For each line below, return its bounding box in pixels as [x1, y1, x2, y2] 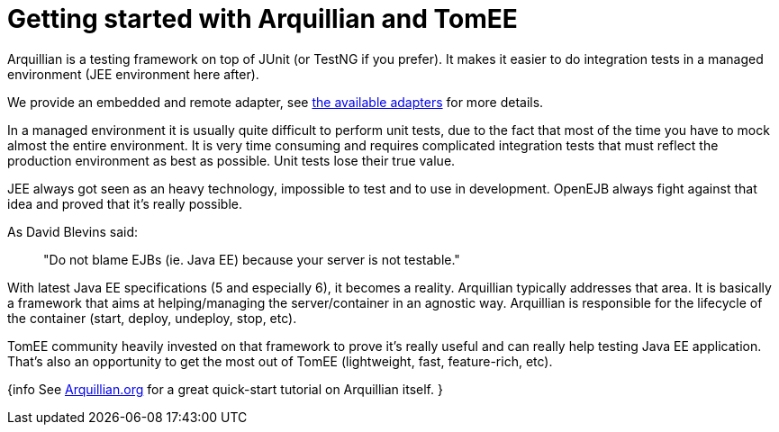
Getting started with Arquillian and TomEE [7, 4, 518, 34]
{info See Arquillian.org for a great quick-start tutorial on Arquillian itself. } [7, 381, 443, 397]
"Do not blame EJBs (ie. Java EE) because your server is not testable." [43, 251, 460, 267]
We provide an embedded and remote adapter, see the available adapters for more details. [7, 94, 544, 110]
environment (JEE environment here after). [7, 66, 259, 82]
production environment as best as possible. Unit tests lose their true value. [7, 152, 456, 168]
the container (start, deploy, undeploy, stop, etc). [7, 310, 297, 326]
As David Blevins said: [7, 223, 139, 239]
